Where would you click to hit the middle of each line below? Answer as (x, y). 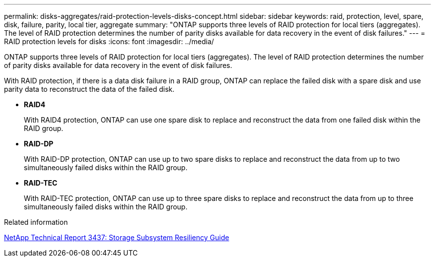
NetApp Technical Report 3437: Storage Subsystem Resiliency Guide (117, 237)
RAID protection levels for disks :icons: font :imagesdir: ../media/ (109, 41)
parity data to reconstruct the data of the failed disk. (89, 89)
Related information (36, 222)
